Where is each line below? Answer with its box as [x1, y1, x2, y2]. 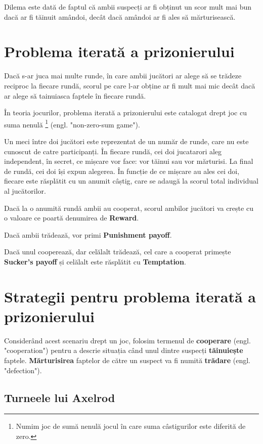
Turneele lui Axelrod [4, 389, 115, 405]
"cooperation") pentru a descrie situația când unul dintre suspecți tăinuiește [4, 345, 243, 356]
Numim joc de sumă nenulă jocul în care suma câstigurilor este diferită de [16, 421, 246, 431]
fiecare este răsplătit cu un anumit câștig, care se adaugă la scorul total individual [4, 175, 258, 186]
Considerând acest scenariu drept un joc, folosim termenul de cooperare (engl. [4, 335, 251, 345]
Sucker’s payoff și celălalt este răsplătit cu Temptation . [4, 256, 186, 267]
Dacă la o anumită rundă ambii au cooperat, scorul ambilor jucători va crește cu [4, 202, 253, 213]
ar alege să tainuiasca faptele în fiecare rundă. [4, 90, 146, 101]
